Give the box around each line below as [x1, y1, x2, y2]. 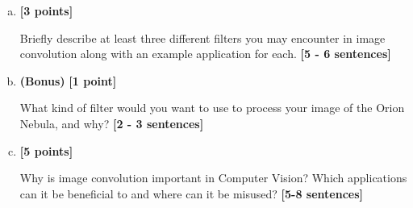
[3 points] [19, 2, 73, 19]
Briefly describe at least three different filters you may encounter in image [19, 29, 386, 46]
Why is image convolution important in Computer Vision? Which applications [19, 169, 407, 186]
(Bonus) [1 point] [19, 72, 117, 89]
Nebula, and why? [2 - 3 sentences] [19, 114, 204, 131]
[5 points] [19, 142, 73, 159]
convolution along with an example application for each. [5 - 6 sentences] [19, 45, 391, 62]
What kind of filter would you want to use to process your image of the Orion [19, 99, 405, 116]
